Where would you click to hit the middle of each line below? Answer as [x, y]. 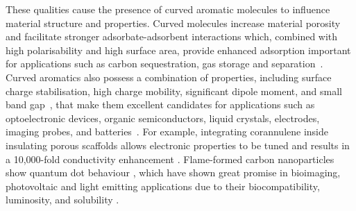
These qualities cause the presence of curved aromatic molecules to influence [168, 9]
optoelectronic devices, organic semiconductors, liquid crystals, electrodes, [163, 118]
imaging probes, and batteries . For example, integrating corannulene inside [167, 132]
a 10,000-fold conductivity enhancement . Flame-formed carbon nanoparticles [170, 159]
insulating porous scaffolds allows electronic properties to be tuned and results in [178, 145]
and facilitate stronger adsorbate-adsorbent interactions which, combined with [172, 36]
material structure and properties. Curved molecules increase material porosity [173, 23]
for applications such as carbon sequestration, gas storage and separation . [164, 64]
